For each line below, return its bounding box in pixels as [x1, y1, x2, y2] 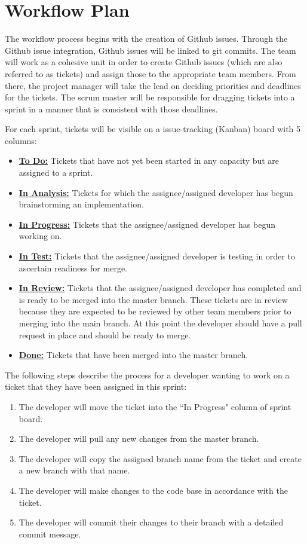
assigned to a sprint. [19, 166, 93, 179]
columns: [5, 134, 37, 146]
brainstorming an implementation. [19, 198, 144, 210]
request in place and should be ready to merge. [19, 328, 191, 341]
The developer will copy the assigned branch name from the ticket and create [19, 452, 302, 464]
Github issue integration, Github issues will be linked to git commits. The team [5, 44, 296, 56]
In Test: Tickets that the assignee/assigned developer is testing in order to [19, 250, 295, 262]
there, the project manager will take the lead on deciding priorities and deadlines [5, 79, 301, 91]
